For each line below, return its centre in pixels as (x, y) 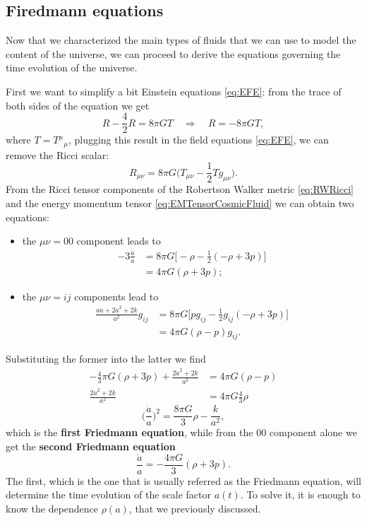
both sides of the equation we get (78, 105)
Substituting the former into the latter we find (106, 359)
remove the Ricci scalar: (58, 154)
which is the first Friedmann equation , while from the (130, 432)
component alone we (313, 432)
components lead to (116, 296)
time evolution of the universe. (72, 68)
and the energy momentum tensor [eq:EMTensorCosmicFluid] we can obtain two (180, 203)
